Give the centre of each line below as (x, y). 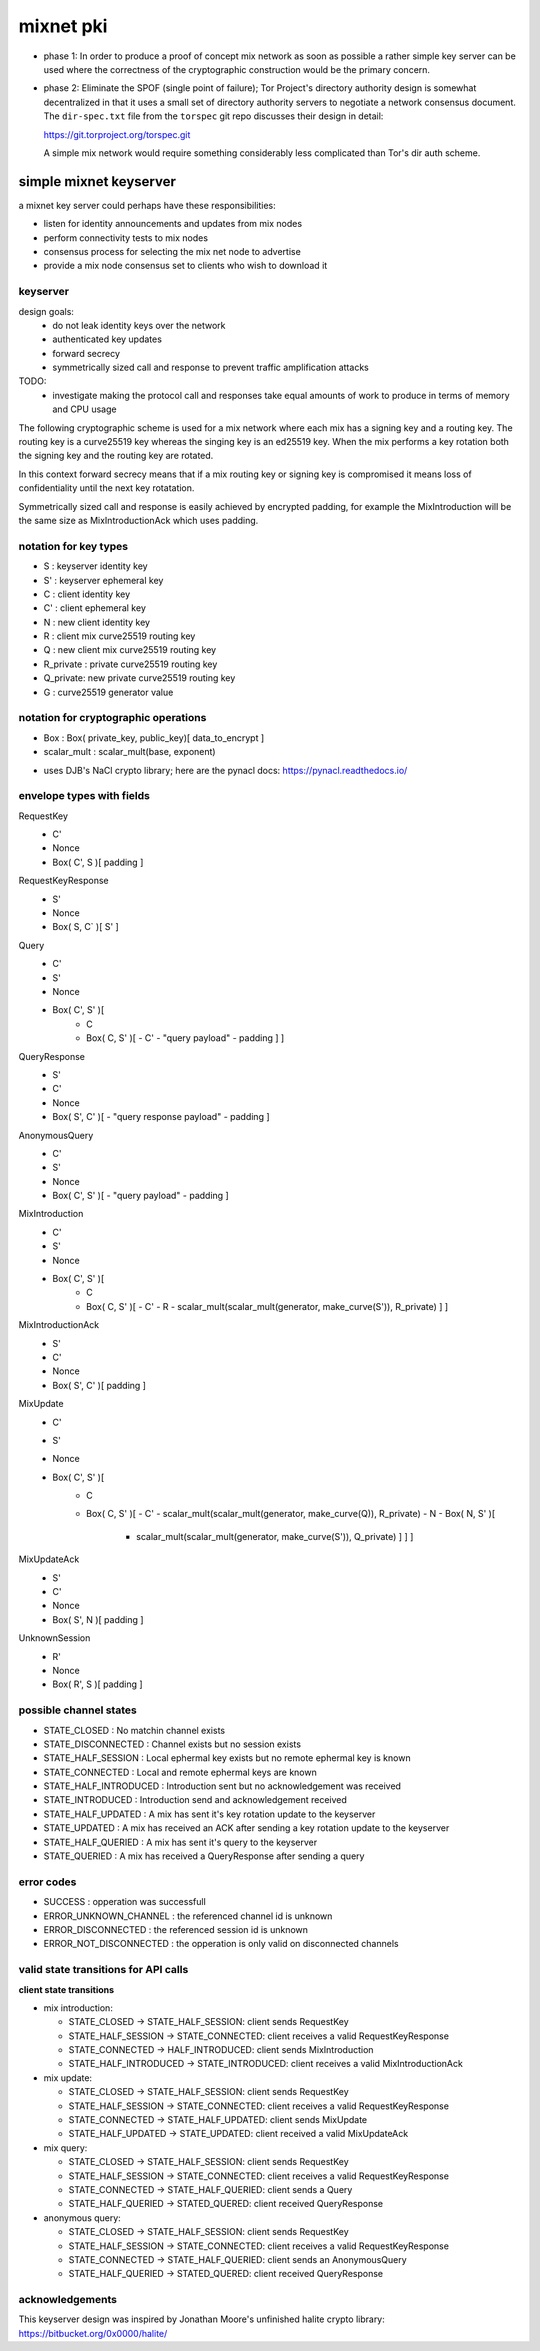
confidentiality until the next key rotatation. (106, 488)
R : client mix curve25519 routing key (119, 636)
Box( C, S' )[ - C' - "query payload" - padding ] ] (185, 1038)
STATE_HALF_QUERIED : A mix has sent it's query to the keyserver (180, 1842)
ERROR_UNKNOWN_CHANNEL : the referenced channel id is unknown (188, 1916)
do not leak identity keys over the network (139, 325)
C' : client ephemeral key (95, 608)
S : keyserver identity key (96, 566)
